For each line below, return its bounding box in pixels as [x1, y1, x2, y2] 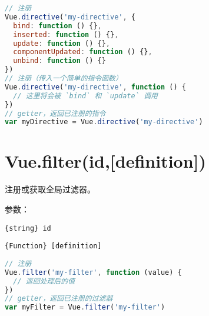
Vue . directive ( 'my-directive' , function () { [5, 82, 186, 91]
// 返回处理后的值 [13, 277, 75, 285]
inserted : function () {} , [13, 30, 119, 39]
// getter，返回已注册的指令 [5, 109, 106, 118]
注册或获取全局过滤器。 [5, 183, 95, 195]
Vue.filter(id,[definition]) [5, 149, 207, 173]
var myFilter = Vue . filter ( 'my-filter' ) [5, 303, 165, 312]
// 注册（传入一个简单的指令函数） [5, 74, 122, 82]
